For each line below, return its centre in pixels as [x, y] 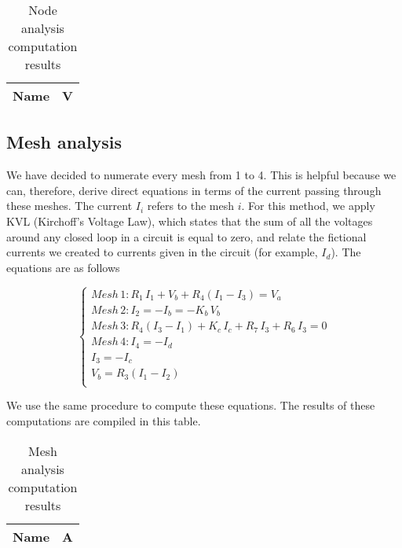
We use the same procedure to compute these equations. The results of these [191, 405]
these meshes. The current [69, 206]
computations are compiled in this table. [104, 421]
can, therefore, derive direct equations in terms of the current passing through [194, 190]
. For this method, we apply [308, 206]
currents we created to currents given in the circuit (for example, [162, 252]
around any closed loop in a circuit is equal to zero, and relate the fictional [186, 236]
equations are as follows [63, 267]
